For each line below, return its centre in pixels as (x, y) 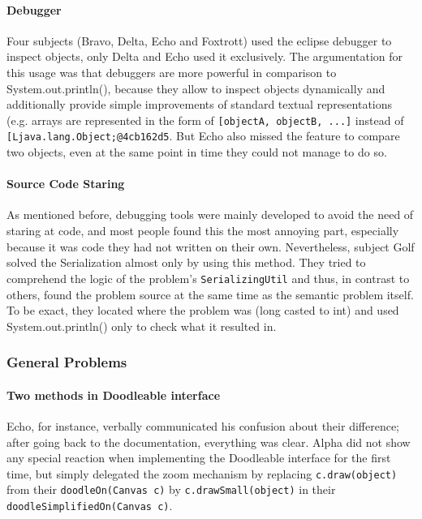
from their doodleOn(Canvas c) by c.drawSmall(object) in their (171, 489)
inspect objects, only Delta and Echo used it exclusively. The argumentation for (205, 56)
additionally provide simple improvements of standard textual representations (200, 104)
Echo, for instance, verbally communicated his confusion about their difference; (203, 425)
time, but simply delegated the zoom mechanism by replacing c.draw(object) (202, 473)
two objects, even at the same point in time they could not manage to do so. (197, 152)
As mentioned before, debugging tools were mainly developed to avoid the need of (210, 214)
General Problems (67, 362)
